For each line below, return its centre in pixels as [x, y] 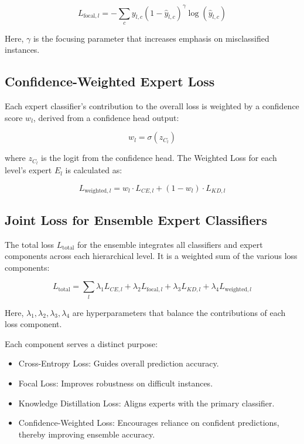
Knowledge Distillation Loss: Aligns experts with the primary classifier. [146, 403]
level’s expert [28, 170]
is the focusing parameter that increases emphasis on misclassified [151, 38]
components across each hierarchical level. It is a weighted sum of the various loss [151, 256]
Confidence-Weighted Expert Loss [110, 81]
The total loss [30, 244]
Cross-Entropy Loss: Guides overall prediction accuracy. [119, 363]
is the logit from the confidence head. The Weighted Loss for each [159, 158]
